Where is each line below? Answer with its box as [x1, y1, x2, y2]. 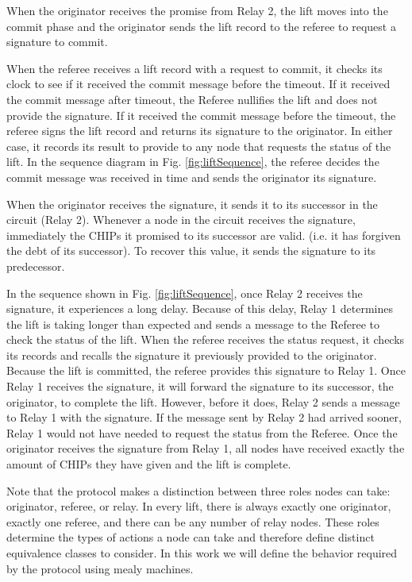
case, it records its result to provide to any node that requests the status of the [6, 137, 391, 154]
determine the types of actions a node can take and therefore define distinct [6, 529, 375, 545]
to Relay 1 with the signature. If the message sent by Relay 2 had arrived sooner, [6, 409, 402, 426]
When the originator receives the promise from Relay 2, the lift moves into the [6, 2, 388, 18]
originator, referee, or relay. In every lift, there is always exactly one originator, [6, 498, 391, 515]
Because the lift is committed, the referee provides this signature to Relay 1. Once [6, 362, 406, 379]
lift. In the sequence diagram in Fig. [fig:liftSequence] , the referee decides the [6, 153, 379, 170]
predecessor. [6, 257, 65, 274]
